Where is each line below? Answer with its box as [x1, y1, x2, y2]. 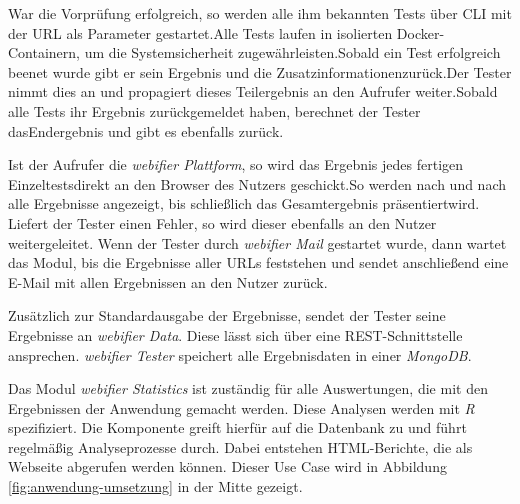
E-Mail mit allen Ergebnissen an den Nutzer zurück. [8, 271, 328, 292]
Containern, [8, 42, 81, 63]
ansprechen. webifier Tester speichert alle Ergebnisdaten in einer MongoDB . [8, 344, 472, 365]
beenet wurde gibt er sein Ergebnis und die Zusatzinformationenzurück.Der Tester [8, 61, 512, 82]
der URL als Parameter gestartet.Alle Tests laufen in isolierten [8, 22, 393, 43]
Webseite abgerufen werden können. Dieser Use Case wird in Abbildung [8, 456, 447, 477]
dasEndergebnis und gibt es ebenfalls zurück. [8, 120, 284, 141]
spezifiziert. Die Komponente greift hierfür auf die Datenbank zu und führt [8, 417, 467, 438]
